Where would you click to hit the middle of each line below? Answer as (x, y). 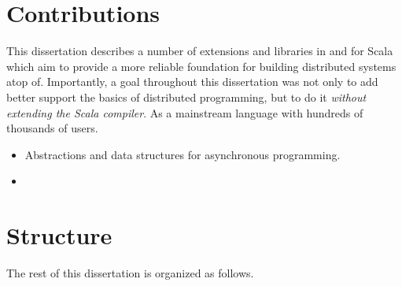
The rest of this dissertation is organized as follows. (130, 273)
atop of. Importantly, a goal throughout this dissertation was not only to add (192, 82)
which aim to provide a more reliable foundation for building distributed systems (201, 66)
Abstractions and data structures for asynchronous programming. (183, 154)
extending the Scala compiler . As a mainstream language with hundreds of (185, 112)
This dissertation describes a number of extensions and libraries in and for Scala (200, 51)
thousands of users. (52, 128)
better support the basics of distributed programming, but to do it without (186, 97)
